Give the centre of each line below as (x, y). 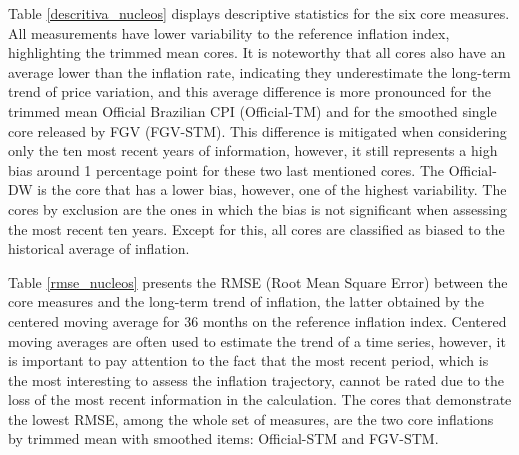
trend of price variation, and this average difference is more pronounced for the (250, 91)
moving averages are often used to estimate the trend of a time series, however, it (257, 340)
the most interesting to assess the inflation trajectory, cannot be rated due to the (256, 379)
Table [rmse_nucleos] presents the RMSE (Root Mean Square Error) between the (258, 281)
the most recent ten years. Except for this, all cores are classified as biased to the (256, 228)
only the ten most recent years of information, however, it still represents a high (253, 150)
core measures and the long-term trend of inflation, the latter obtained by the (246, 301)
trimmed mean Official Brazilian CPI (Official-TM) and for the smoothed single (252, 110)
